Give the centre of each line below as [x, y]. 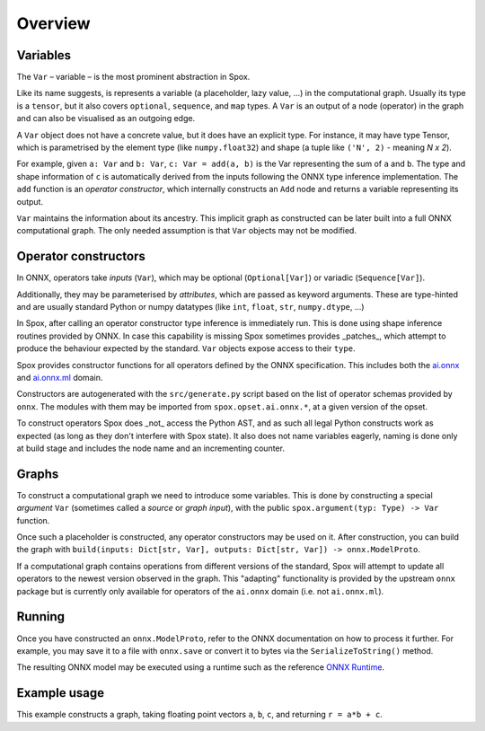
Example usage [61, 693]
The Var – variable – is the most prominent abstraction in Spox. [133, 77]
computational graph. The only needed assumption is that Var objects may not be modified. [186, 231]
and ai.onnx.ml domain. [60, 378]
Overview [53, 23]
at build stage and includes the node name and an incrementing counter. [150, 448]
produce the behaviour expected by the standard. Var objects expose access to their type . [186, 348]
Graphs [38, 474]
